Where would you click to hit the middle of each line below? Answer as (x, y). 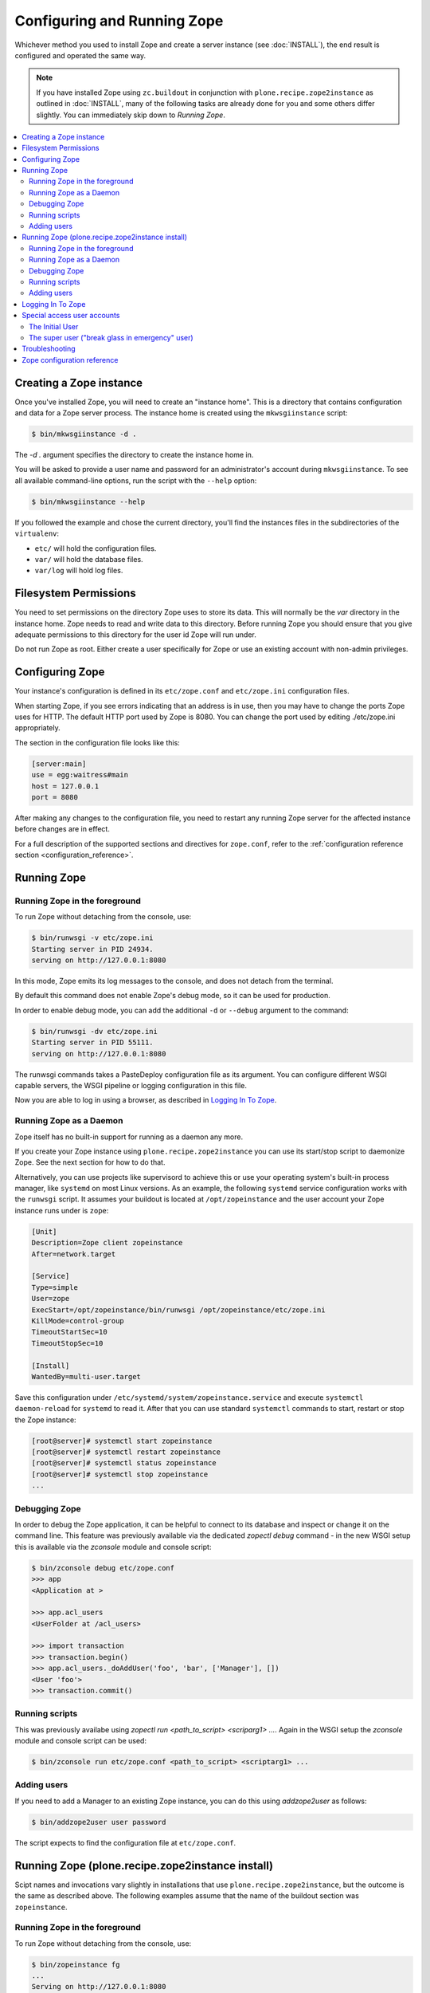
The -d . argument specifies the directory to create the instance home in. (134, 454)
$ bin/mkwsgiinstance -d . (84, 434)
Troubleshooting (49, 349)
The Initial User (54, 326)
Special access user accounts (71, 316)
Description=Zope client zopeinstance (107, 1243)
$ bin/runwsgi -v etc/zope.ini (93, 938)
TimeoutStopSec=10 (67, 1343)
